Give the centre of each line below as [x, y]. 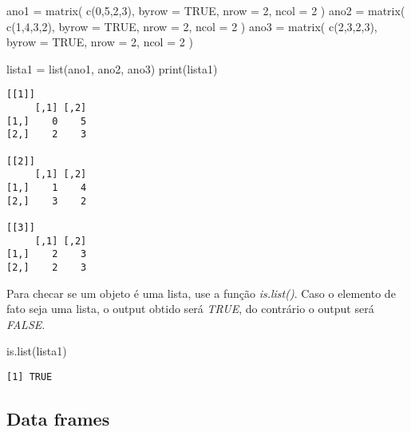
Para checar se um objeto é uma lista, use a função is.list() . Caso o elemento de [201, 293]
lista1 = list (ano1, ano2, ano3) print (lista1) [112, 68]
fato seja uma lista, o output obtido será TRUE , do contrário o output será [190, 309]
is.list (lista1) [37, 351]
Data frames [58, 418]
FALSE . [26, 324]
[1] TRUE [30, 377]
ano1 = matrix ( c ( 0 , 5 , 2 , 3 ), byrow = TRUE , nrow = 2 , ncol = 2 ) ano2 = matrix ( [206, 10]
